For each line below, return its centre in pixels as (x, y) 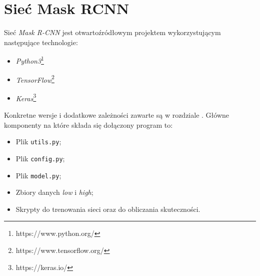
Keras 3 (26, 97)
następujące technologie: (41, 42)
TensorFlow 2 (35, 79)
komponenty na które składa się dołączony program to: (88, 124)
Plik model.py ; (38, 175)
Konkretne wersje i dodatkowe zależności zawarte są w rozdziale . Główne (116, 115)
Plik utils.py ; (38, 142)
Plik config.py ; (40, 158)
